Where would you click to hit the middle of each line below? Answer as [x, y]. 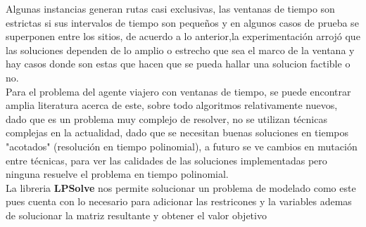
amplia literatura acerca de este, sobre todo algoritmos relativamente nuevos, [172, 105]
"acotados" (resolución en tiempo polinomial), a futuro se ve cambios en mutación [182, 146]
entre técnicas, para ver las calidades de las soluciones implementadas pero [166, 160]
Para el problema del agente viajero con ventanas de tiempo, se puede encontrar [178, 91]
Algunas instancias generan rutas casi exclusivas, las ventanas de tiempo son [170, 8]
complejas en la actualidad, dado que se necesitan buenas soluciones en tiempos [177, 132]
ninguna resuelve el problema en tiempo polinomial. [117, 174]
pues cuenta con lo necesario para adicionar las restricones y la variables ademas [179, 201]
